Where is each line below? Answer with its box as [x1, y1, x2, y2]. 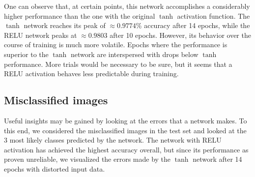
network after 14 [193, 154, 242, 164]
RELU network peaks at [4, 29, 77, 40]
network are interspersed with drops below [70, 49, 198, 59]
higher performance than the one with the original [4, 10, 155, 21]
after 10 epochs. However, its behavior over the [110, 29, 251, 40]
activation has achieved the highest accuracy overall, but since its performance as [4, 144, 249, 154]
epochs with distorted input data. [4, 163, 105, 174]
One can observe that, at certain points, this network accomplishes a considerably [4, 1, 250, 11]
